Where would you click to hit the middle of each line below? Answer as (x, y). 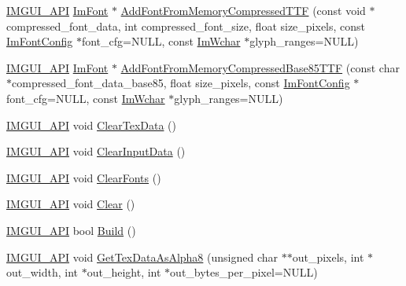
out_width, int (42, 272)
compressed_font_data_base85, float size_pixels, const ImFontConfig (181, 83)
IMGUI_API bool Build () (71, 230)
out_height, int (124, 272)
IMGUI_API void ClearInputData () (96, 151)
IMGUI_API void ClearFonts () (84, 177)
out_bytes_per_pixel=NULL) (244, 272)
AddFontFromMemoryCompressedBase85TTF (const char (260, 67)
